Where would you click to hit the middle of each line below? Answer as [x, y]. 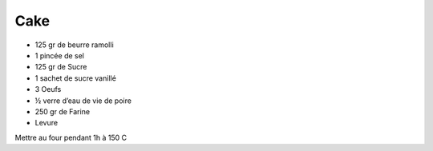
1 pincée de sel [59, 55]
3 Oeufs [48, 89]
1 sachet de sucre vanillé [75, 78]
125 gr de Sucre [61, 67]
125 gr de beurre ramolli [74, 45]
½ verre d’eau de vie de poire [83, 101]
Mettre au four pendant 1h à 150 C [71, 137]
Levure [47, 123]
